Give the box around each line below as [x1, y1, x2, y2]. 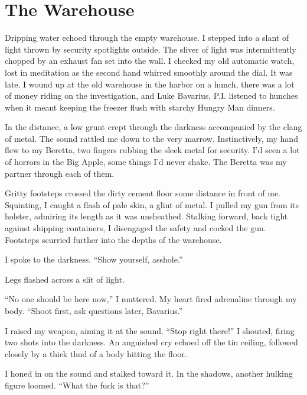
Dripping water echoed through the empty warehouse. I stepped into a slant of [5, 31, 289, 44]
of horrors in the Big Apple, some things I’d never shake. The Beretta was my [5, 156, 287, 168]
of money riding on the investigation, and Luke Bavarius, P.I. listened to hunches [5, 89, 298, 102]
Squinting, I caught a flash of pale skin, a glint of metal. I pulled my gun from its [5, 198, 299, 211]
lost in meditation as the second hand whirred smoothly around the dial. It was [5, 66, 293, 78]
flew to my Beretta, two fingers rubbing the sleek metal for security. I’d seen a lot [5, 144, 300, 156]
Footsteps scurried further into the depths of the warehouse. [5, 233, 222, 245]
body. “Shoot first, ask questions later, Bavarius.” [5, 305, 183, 316]
